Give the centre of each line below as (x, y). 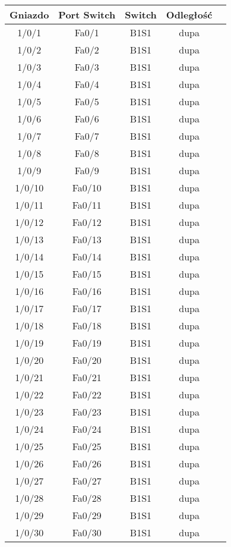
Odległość (189, 15)
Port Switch (87, 15)
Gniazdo (29, 15)
